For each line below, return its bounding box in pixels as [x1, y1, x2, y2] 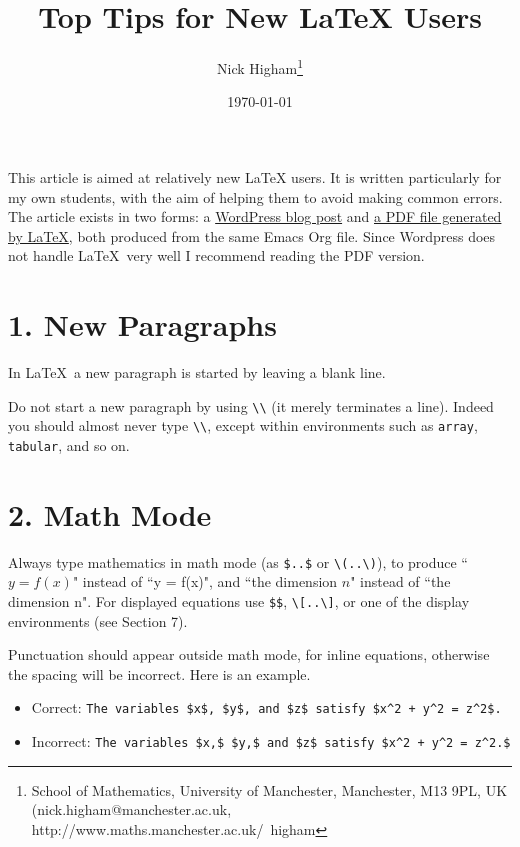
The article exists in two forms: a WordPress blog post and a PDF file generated [8, 206, 502, 227]
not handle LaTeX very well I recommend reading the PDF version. [8, 245, 425, 266]
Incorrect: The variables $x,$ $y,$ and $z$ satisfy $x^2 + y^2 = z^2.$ [31, 731, 511, 752]
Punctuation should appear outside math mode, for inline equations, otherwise [8, 644, 490, 665]
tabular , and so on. [8, 434, 130, 455]
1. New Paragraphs [8, 304, 277, 345]
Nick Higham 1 [217, 55, 303, 78]
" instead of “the [350, 571, 451, 592]
